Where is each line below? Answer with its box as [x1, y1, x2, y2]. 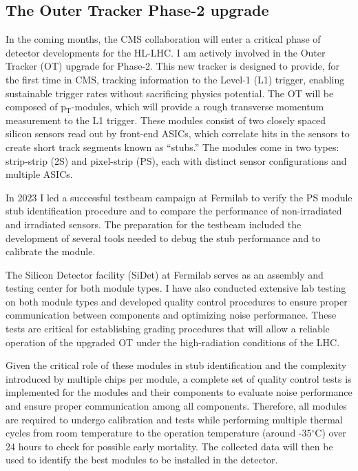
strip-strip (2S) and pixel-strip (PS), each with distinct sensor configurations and [6, 153, 347, 168]
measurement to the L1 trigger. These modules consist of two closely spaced [6, 112, 326, 127]
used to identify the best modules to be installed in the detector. [6, 452, 278, 467]
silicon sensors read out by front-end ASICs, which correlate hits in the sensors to [6, 126, 350, 141]
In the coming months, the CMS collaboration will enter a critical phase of [6, 32, 321, 46]
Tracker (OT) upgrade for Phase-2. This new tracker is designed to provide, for [6, 59, 339, 73]
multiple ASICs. [6, 167, 73, 181]
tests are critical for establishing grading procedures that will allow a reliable [6, 321, 330, 336]
